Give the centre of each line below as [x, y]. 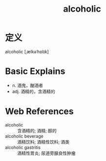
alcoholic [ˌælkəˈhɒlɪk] [27, 52]
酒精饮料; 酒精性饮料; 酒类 [43, 142]
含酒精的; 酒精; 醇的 [37, 130]
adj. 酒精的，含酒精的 [33, 91]
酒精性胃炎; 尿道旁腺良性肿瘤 [46, 153]
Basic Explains [35, 71]
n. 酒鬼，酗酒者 [28, 85]
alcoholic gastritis [23, 147]
